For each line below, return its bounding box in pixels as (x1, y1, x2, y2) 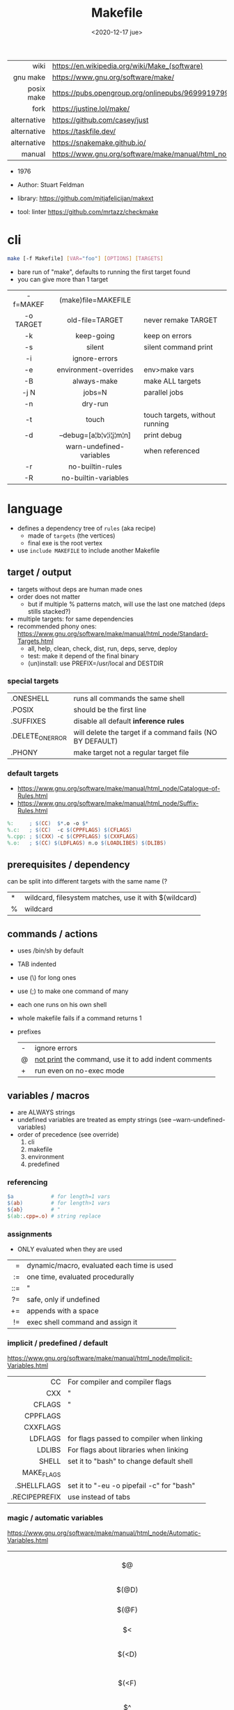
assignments (7, 1229, 52, 1239)
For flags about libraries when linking (67, 1445, 189, 1455)
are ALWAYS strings (17, 1108, 75, 1117)
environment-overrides (56, 365, 134, 374)
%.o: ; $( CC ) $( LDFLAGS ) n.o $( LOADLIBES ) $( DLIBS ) (7, 839, 167, 847)
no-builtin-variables (61, 473, 129, 483)
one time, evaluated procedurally (26, 1272, 134, 1282)
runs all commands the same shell (73, 693, 185, 703)
